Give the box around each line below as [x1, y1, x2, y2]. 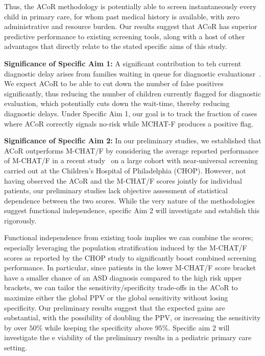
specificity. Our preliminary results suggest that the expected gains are [4, 302, 225, 313]
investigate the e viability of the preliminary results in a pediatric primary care [4, 332, 252, 343]
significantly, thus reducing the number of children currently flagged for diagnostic [4, 88, 261, 98]
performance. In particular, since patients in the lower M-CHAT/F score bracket [4, 262, 256, 273]
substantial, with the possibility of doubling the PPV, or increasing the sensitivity [4, 312, 261, 323]
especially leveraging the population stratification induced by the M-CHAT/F [4, 242, 247, 253]
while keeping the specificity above [44, 322, 153, 333]
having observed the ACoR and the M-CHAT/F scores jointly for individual [4, 175, 242, 186]
